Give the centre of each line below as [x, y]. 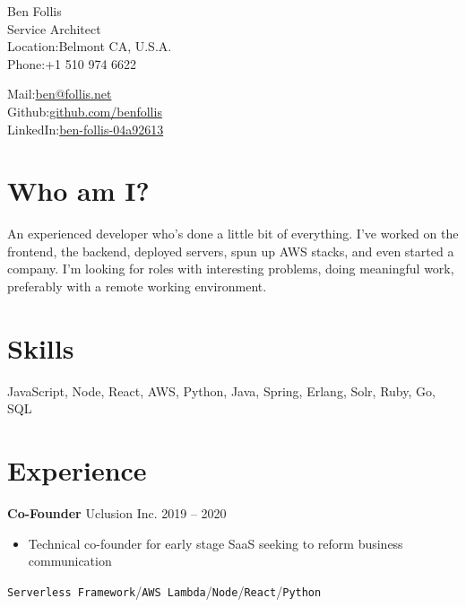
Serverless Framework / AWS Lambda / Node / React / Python [164, 590]
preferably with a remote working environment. [137, 286]
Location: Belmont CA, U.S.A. [90, 46]
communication [70, 561]
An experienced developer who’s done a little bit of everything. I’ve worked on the [233, 234]
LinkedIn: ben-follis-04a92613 [86, 129]
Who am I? [78, 191]
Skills [41, 347]
